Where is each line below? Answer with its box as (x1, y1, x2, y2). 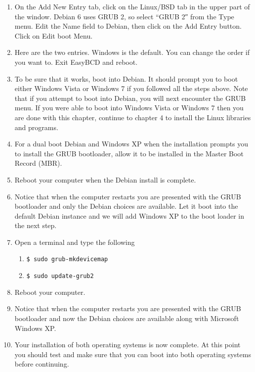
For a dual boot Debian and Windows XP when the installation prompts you (14, 139, 249, 149)
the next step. (14, 220, 57, 231)
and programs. (14, 122, 58, 132)
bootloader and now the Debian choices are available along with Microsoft (14, 313, 239, 323)
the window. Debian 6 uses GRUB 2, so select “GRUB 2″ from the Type (14, 11, 234, 21)
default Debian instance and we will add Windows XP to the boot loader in (14, 210, 244, 221)
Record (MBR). (14, 158, 62, 168)
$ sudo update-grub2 (26, 273, 94, 280)
